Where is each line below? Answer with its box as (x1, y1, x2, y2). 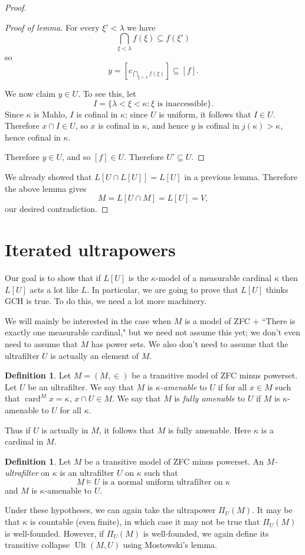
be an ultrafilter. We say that (28, 380, 134, 393)
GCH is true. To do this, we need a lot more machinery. (5, 295, 206, 307)
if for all (218, 380, 247, 393)
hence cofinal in (5, 130, 61, 143)
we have (127, 21, 156, 33)
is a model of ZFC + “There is (185, 314, 296, 327)
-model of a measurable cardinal (156, 271, 272, 283)
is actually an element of (50, 349, 139, 361)
